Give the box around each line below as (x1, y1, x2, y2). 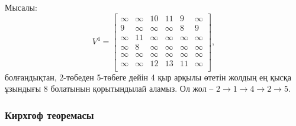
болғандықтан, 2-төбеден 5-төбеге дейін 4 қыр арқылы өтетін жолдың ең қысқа (5, 70, 291, 83)
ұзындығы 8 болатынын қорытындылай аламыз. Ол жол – (5, 82, 214, 95)
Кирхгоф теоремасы (5, 107, 94, 122)
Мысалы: (5, 1, 37, 13)
